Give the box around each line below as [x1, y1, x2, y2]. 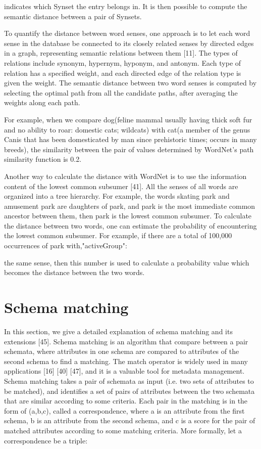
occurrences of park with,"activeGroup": [4, 240, 127, 251]
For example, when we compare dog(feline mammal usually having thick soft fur [4, 114, 252, 124]
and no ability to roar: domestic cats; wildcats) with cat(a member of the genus [4, 124, 250, 134]
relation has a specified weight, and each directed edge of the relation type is [4, 67, 241, 78]
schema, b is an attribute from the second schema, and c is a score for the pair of [4, 415, 255, 426]
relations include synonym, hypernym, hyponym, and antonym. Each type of [4, 57, 241, 68]
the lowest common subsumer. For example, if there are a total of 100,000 [4, 230, 232, 241]
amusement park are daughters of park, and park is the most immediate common [4, 200, 255, 211]
